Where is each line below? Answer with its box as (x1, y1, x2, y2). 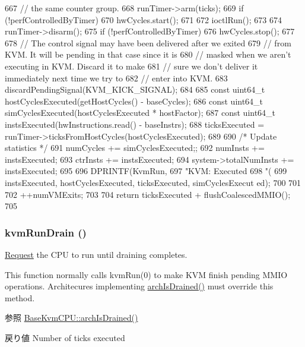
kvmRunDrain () (5, 225, 87, 239)
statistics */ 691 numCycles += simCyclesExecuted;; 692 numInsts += (5, 141, 265, 154)
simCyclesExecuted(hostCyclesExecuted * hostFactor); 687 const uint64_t (5, 106, 276, 119)
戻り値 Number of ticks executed (5, 331, 125, 343)
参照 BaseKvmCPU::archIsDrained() (5, 311, 138, 324)
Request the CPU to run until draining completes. (5, 248, 188, 260)
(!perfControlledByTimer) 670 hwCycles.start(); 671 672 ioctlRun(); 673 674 (5, 13, 282, 26)
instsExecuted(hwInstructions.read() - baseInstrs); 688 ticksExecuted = (5, 118, 265, 130)
